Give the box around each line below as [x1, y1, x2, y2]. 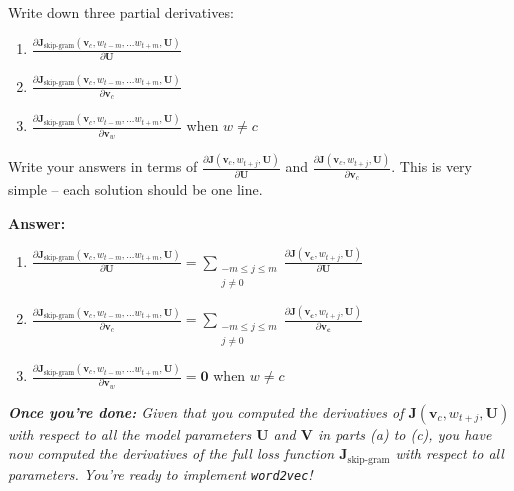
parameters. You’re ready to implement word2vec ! [8, 463, 313, 484]
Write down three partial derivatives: [8, 2, 234, 22]
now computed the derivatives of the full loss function [8, 443, 335, 464]
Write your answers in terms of [8, 156, 198, 177]
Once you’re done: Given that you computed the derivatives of [8, 401, 404, 422]
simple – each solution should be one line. [8, 179, 263, 200]
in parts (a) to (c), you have [317, 423, 492, 444]
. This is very [391, 156, 472, 177]
